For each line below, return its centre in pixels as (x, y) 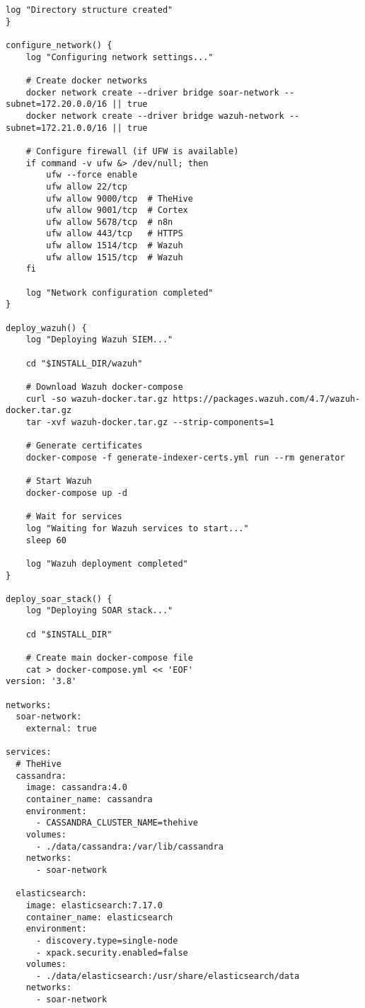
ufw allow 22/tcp (87, 186)
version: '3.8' (41, 682)
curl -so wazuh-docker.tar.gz (97, 399)
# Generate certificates (84, 446)
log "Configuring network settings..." (120, 57)
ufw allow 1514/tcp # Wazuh (115, 246)
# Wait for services (74, 517)
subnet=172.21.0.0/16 (57, 128)
